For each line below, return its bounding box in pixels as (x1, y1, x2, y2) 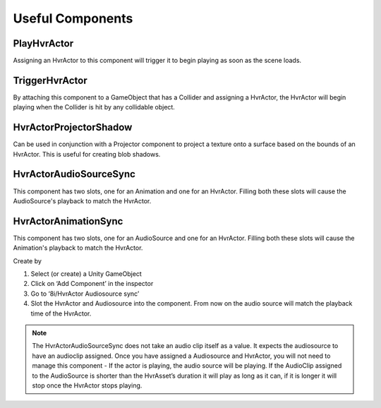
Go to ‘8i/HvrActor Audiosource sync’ (30, 289, 140, 298)
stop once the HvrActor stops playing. (32, 381, 143, 390)
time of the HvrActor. (30, 309, 92, 318)
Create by (13, 256, 42, 265)
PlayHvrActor (13, 37, 74, 49)
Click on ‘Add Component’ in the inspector (30, 280, 154, 288)
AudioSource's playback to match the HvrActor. (13, 196, 152, 205)
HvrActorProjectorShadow (13, 121, 133, 133)
